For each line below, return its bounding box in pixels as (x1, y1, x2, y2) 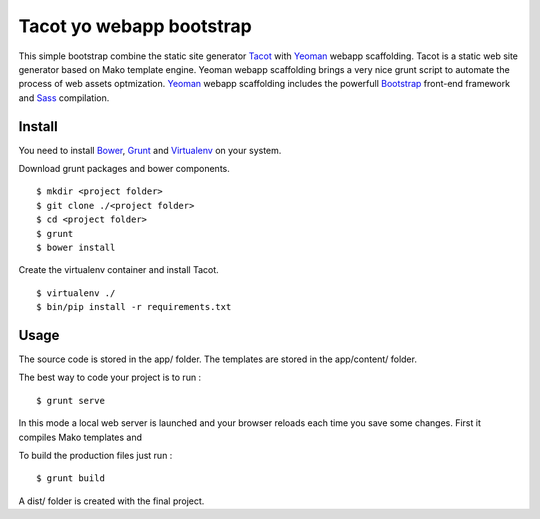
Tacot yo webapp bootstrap (18, 15, 252, 37)
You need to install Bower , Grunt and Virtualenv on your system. (18, 144, 282, 156)
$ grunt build (36, 473, 105, 484)
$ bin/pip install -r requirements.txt (36, 301, 232, 313)
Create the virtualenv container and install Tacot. (18, 264, 219, 276)
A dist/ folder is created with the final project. (18, 495, 205, 507)
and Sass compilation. (18, 91, 110, 104)
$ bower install (36, 241, 116, 253)
